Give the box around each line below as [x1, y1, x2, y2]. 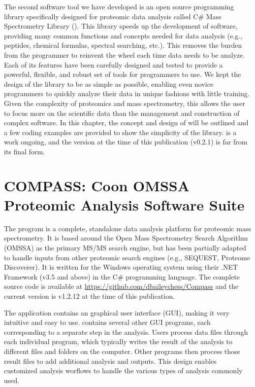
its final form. [4, 146, 45, 156]
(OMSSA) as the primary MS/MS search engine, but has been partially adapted [4, 243, 246, 252]
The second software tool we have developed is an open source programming [4, 1, 234, 11]
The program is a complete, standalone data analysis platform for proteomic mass [4, 223, 251, 233]
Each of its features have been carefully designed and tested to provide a [4, 59, 223, 70]
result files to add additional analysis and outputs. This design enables [4, 355, 217, 366]
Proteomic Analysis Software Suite [4, 194, 245, 214]
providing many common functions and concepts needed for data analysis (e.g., [4, 30, 242, 40]
